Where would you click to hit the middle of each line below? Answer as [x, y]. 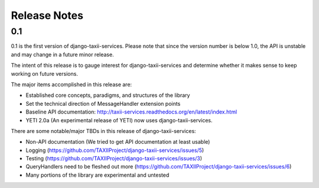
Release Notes [47, 15]
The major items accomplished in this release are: [71, 84]
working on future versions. [44, 73]
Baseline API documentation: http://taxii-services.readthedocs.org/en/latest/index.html [131, 112]
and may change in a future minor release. [63, 54]
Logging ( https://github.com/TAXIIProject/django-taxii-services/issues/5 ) [115, 150]
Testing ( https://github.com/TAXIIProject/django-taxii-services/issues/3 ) [114, 158]
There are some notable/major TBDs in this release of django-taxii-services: [103, 131]
